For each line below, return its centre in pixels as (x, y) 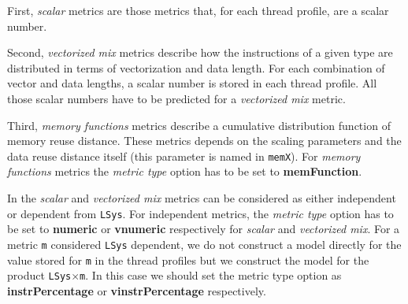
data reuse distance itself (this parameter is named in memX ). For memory (184, 156)
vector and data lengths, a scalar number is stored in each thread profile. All (192, 83)
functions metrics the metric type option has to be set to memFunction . (185, 171)
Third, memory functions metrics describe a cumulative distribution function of (199, 125)
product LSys (39, 275)
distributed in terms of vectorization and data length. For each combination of (196, 67)
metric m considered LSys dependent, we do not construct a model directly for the (204, 244)
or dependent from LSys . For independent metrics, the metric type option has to (200, 213)
